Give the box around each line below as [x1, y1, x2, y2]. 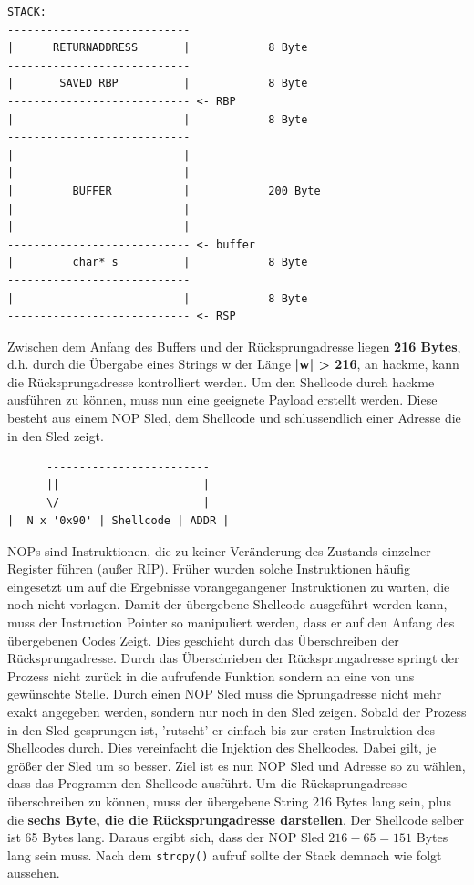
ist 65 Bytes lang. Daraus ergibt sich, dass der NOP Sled [7, 827, 325, 847]
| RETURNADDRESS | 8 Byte [7, 41, 308, 55]
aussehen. [7, 863, 60, 882]
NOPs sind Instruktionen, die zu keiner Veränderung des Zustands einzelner [7, 541, 431, 560]
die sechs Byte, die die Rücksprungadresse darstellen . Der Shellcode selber [7, 809, 464, 828]
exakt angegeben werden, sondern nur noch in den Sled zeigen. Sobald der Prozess [7, 701, 467, 721]
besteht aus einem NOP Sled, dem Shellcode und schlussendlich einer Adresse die [7, 408, 461, 427]
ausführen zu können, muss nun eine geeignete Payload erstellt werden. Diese [7, 390, 438, 409]
